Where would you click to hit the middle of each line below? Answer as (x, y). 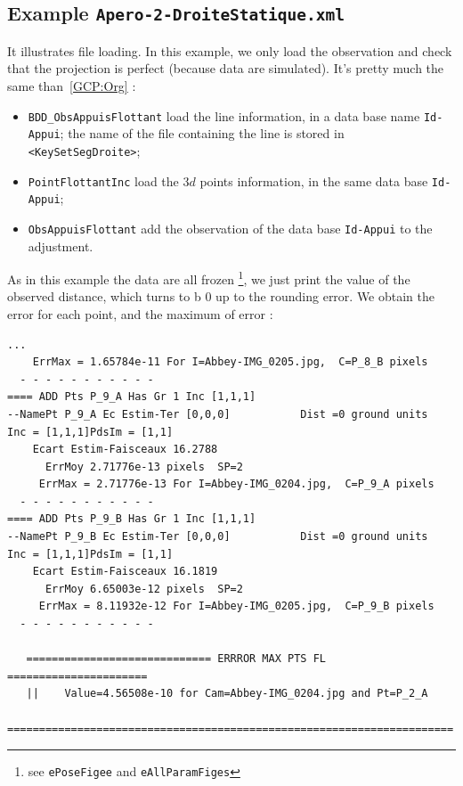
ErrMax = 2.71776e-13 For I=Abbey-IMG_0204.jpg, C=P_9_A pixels (236, 484)
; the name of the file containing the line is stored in (202, 133)
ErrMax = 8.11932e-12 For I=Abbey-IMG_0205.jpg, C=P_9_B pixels (236, 606)
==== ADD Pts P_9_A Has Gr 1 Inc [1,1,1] (132, 397)
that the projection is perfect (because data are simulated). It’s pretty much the (226, 68)
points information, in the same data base (314, 180)
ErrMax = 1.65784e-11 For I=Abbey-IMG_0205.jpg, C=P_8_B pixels (230, 362)
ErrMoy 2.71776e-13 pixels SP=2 (144, 467)
